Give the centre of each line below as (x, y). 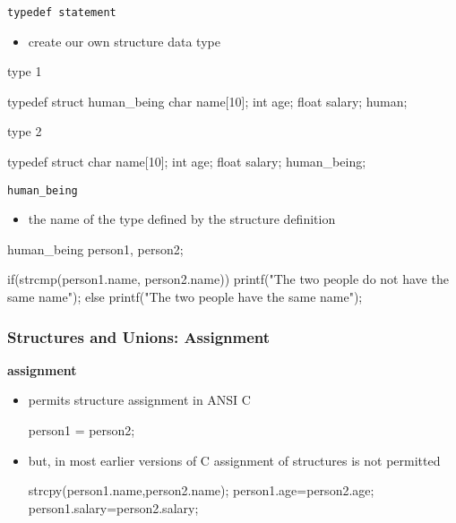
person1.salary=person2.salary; (113, 507)
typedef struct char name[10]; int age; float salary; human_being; (187, 162)
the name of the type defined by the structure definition (182, 219)
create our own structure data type (124, 41)
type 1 (25, 71)
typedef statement (62, 13)
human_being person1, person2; (95, 249)
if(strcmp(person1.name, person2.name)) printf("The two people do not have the (228, 279)
